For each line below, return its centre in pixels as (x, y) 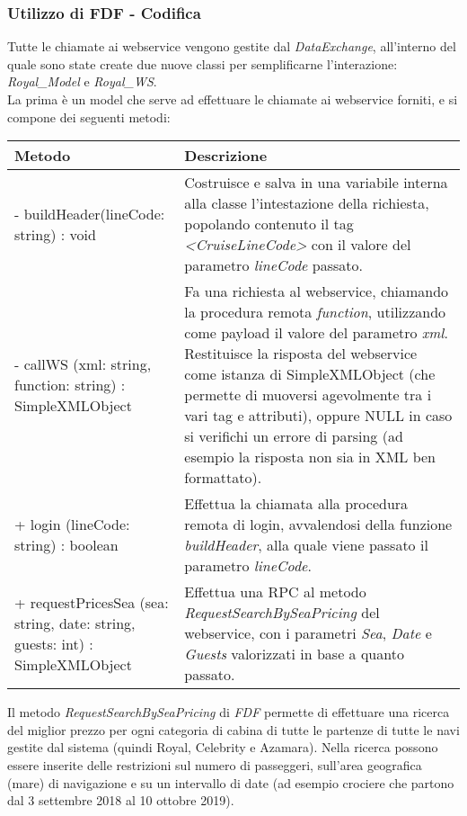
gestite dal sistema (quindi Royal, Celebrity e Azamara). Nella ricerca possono (223, 747)
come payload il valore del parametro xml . (316, 333)
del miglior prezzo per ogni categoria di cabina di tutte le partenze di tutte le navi (233, 729)
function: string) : (70, 384)
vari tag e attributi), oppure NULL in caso (318, 416)
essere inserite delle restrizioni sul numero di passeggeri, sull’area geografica (215, 764)
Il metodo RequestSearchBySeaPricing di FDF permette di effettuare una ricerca (229, 712)
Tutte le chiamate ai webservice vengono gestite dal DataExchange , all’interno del (232, 46)
